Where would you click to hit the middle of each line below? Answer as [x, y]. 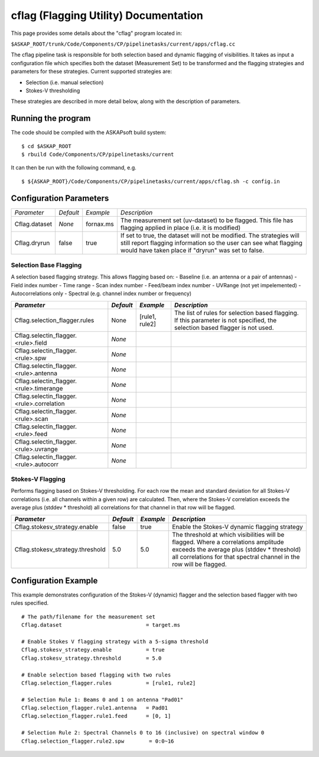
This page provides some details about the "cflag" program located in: [97, 33]
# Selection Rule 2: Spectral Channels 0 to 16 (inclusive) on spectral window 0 [143, 733]
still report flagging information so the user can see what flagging [211, 243]
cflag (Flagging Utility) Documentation [107, 15]
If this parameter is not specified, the [226, 320]
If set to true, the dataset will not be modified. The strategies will [210, 235]
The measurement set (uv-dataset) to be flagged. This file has [207, 220]
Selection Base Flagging [46, 265]
